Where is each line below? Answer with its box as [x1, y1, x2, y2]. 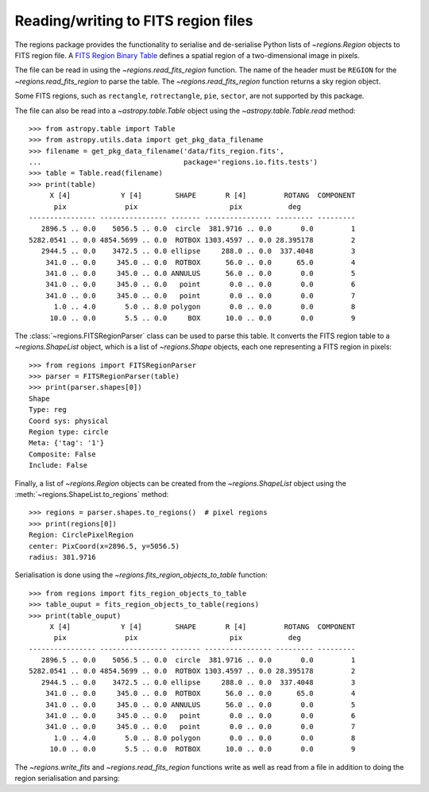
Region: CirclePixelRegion [29, 530, 134, 540]
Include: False [29, 461, 88, 470]
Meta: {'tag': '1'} [29, 438, 105, 448]
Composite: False [29, 449, 96, 459]
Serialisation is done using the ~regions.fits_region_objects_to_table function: [14, 570, 268, 580]
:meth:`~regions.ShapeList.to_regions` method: [14, 490, 169, 499]
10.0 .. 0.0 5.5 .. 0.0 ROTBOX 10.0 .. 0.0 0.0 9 [49, 744, 356, 754]
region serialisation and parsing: [14, 773, 120, 782]
